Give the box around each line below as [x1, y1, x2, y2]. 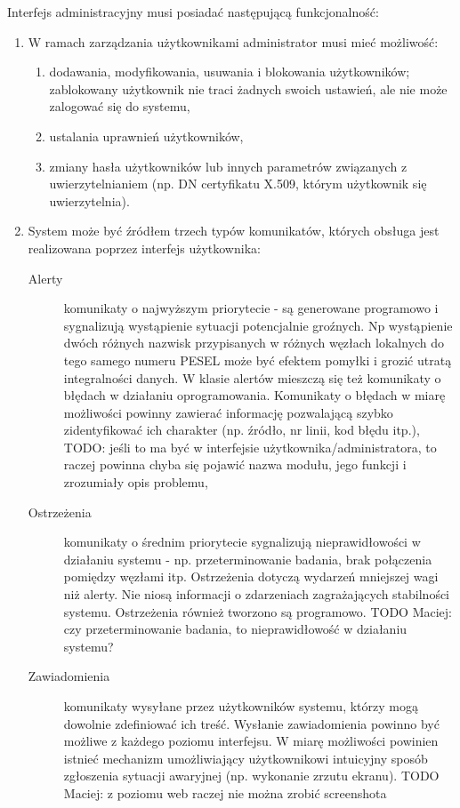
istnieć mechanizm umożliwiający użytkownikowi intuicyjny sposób [63, 748, 428, 767]
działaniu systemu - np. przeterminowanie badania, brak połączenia [63, 549, 432, 568]
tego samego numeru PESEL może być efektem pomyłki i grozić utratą [63, 350, 452, 369]
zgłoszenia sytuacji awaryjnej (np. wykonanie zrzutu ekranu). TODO [63, 766, 440, 785]
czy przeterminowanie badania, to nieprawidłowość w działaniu [63, 620, 408, 638]
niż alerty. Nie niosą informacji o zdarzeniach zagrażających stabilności [63, 585, 450, 604]
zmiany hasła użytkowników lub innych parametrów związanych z [49, 156, 408, 175]
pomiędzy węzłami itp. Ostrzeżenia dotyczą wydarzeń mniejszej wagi [63, 567, 439, 586]
